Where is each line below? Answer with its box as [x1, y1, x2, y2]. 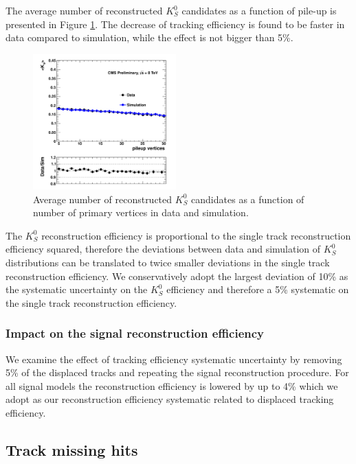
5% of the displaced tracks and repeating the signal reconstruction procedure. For [5, 365, 349, 380]
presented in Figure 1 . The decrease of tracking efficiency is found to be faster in [5, 16, 345, 31]
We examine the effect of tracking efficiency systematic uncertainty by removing [5, 351, 342, 366]
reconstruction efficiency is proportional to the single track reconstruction [41, 228, 351, 242]
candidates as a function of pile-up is [181, 3, 337, 17]
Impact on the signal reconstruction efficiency [5, 325, 265, 342]
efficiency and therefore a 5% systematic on [166, 282, 349, 297]
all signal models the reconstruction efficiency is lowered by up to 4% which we [5, 378, 338, 393]
